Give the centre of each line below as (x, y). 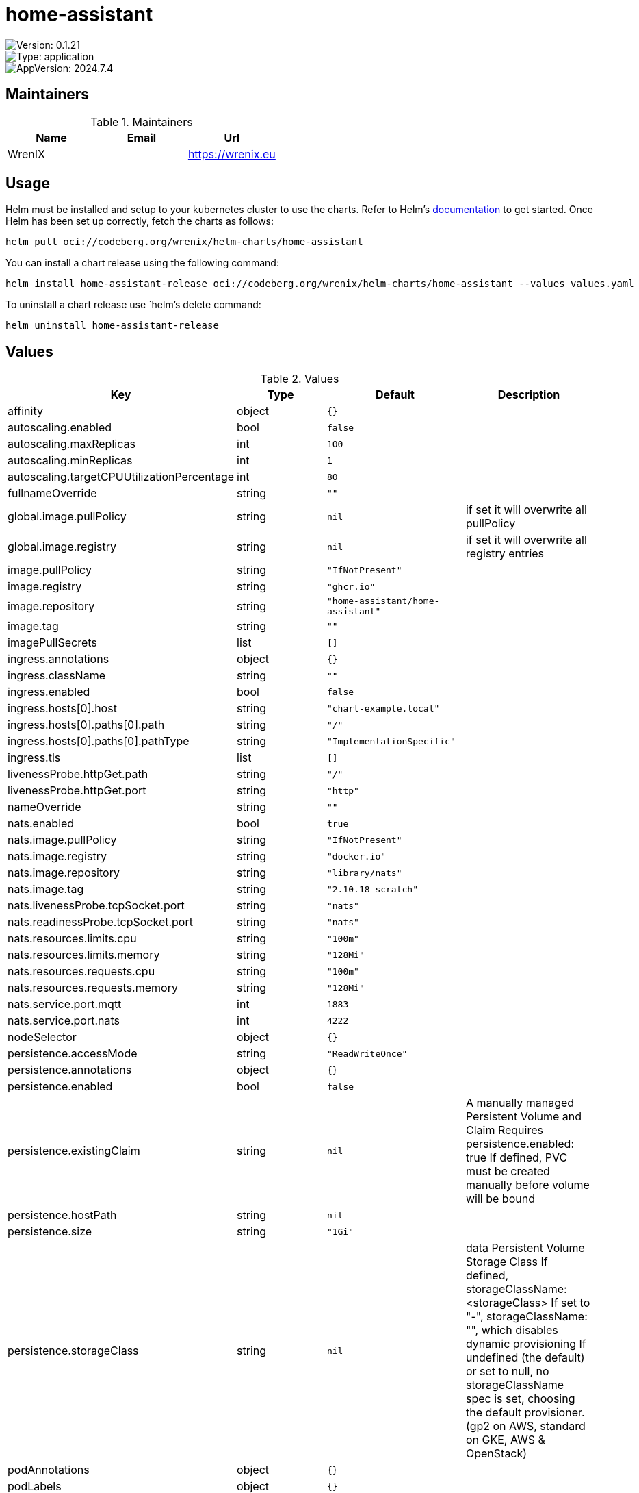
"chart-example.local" (383, 708)
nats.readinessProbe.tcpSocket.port (100, 922)
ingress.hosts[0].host (62, 708)
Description (529, 395)
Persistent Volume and (524, 1117)
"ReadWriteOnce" (367, 1053)
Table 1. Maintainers (142, 122)
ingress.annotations (58, 659)
